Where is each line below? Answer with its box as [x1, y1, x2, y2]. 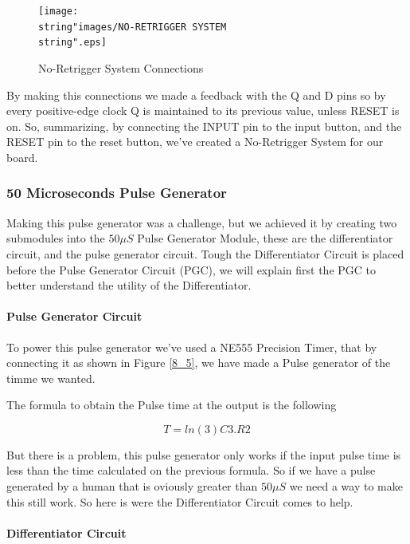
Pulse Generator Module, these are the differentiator [137, 230, 393, 246]
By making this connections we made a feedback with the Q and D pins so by [6, 86, 386, 103]
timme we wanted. [6, 369, 96, 386]
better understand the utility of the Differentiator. [6, 277, 252, 294]
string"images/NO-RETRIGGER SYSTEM [38, 21, 227, 33]
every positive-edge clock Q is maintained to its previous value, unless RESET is [6, 102, 400, 119]
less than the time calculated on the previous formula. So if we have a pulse [6, 462, 376, 479]
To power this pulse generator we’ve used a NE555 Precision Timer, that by [6, 338, 377, 355]
